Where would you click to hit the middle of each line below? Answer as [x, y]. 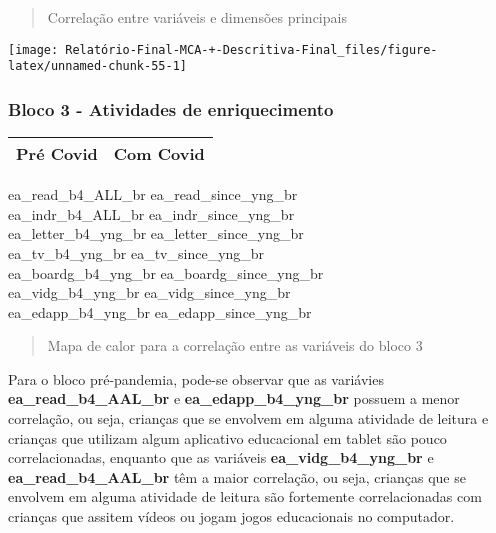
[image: [33, 49]
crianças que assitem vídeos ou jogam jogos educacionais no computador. [231, 516]
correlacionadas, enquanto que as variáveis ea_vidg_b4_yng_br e [221, 457]
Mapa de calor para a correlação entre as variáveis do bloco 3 [235, 345]
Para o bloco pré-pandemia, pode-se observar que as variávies [196, 378]
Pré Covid [57, 154]
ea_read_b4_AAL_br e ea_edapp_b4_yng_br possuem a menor [234, 398]
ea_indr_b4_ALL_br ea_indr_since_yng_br [151, 213]
